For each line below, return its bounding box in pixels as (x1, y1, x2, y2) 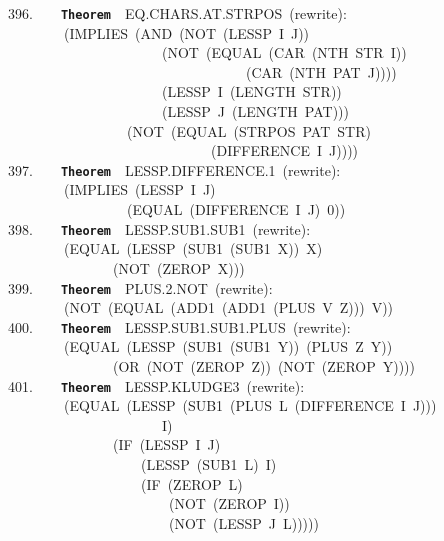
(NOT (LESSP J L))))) (168, 512, 319, 533)
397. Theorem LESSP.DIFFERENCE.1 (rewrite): (8, 159, 341, 180)
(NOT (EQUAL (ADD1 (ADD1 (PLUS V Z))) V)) (63, 297, 394, 318)
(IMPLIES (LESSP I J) (63, 179, 216, 200)
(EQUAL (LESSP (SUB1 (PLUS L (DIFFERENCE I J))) (63, 395, 437, 416)
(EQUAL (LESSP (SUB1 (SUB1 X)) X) (63, 238, 323, 259)
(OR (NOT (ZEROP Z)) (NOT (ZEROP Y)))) (112, 356, 416, 376)
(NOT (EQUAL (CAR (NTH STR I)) (161, 42, 407, 63)
